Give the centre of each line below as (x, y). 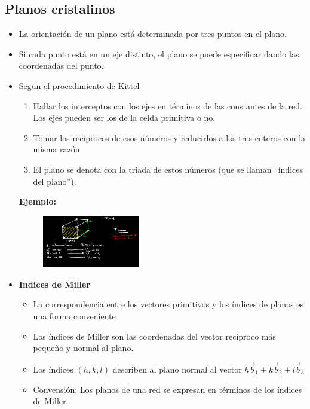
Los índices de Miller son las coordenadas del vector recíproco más (155, 336)
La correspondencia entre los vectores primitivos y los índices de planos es (168, 304)
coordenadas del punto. (61, 65)
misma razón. (58, 149)
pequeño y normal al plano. (83, 348)
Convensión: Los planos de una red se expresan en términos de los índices (168, 389)
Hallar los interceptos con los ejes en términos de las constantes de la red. (168, 106)
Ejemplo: (38, 201)
